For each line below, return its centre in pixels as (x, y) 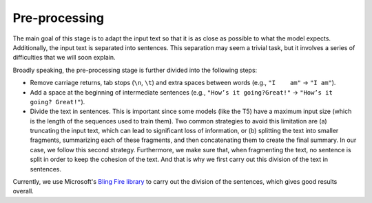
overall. (23, 191)
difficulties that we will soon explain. (64, 58)
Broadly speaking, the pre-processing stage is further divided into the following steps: (135, 70)
